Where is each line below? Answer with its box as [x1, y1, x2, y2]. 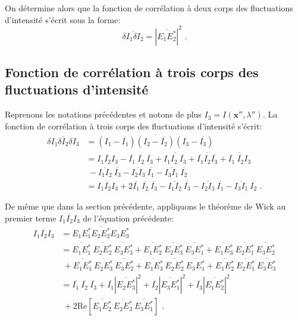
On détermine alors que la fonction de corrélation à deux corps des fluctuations [5, 2, 293, 14]
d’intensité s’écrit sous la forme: [5, 13, 121, 26]
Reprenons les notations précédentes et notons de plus [5, 108, 202, 121]
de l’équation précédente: [83, 211, 174, 224]
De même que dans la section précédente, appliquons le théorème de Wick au [5, 200, 286, 213]
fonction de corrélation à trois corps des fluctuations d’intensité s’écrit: [5, 119, 262, 132]
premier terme [5, 211, 57, 224]
